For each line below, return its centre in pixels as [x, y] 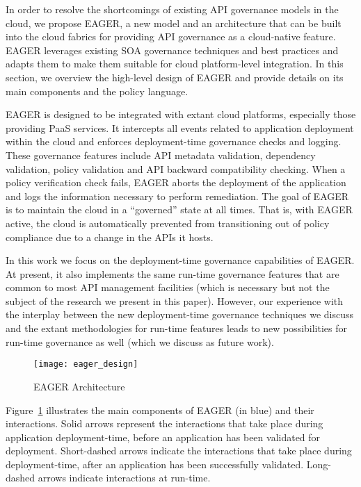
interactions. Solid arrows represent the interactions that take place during [165, 423]
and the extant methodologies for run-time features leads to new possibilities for [177, 328]
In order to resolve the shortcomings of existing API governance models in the [172, 9]
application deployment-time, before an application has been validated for [163, 437]
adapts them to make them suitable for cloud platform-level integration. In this [175, 64]
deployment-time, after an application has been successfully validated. [155, 464]
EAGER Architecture [79, 386]
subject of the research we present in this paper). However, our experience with [175, 300]
